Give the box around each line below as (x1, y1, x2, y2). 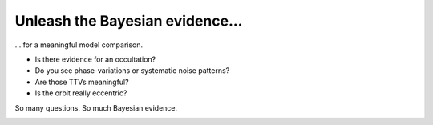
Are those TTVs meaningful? (34, 77, 129, 87)
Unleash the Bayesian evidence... (14, 12, 243, 30)
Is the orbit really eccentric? (34, 88, 127, 98)
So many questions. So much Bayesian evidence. (14, 103, 178, 112)
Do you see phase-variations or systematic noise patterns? (34, 66, 230, 75)
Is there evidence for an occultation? (34, 54, 156, 64)
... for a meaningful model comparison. (14, 40, 144, 50)
